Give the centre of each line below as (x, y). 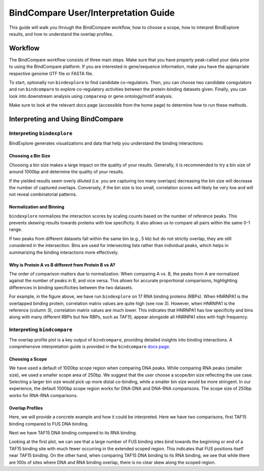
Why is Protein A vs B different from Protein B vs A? (62, 265)
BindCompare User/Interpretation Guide (92, 13)
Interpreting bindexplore (41, 133)
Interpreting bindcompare (41, 330)
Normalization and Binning (37, 207)
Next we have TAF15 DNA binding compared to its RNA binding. (73, 433)
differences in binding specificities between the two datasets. (71, 287)
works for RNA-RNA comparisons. (44, 395)
